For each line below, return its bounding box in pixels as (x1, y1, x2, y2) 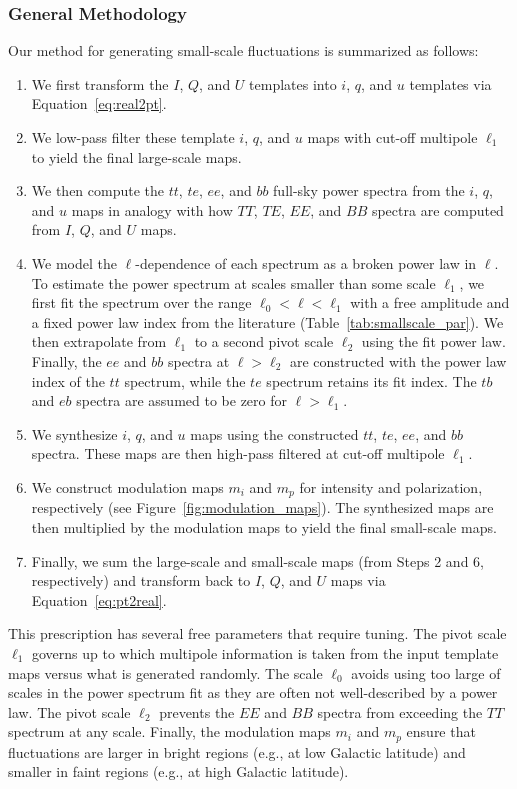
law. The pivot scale (8, 701, 131, 722)
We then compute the (31, 180, 165, 201)
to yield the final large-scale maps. (31, 146, 242, 167)
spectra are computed (371, 199, 504, 220)
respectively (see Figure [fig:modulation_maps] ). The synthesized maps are (31, 497, 494, 518)
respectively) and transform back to (31, 570, 251, 591)
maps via (330, 570, 386, 591)
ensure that (406, 721, 476, 742)
